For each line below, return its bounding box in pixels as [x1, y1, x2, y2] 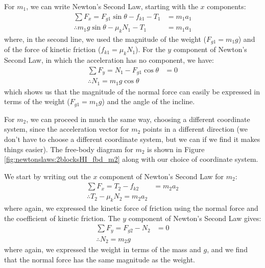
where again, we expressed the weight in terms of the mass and [4, 244, 201, 255]
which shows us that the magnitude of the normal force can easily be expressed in [4, 86, 260, 96]
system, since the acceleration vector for [4, 124, 129, 134]
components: [207, 1, 246, 11]
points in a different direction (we [142, 124, 248, 134]
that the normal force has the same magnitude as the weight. [4, 254, 195, 264]
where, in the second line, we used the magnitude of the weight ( [4, 33, 207, 44]
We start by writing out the [4, 170, 91, 181]
